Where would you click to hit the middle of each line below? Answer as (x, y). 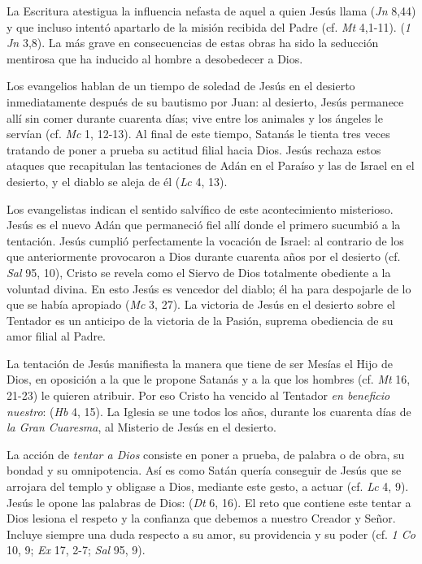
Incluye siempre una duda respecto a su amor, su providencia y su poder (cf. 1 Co (211, 534)
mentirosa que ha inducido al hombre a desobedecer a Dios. (155, 58)
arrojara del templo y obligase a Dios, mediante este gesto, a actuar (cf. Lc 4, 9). (208, 486)
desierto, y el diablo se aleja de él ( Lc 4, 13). (117, 181)
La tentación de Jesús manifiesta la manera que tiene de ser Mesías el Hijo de (200, 363)
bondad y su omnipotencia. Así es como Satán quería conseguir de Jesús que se (204, 470)
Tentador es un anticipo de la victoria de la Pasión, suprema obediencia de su (200, 320)
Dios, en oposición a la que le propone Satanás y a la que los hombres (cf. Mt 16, (209, 379)
